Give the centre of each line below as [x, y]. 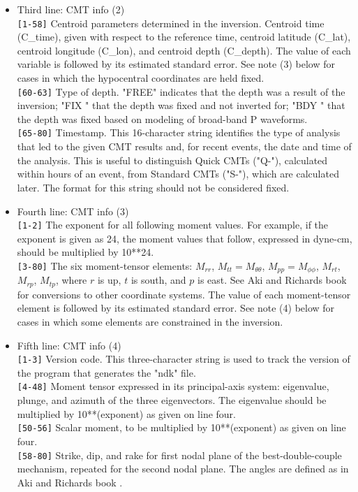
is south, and [158, 280]
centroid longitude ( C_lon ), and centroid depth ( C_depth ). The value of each [184, 50]
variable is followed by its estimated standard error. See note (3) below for [176, 64]
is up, [109, 280]
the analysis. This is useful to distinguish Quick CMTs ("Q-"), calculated [172, 160]
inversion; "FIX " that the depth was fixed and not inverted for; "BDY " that [181, 105]
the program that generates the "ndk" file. [106, 372]
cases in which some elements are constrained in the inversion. [150, 322]
